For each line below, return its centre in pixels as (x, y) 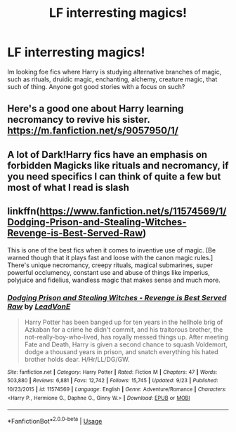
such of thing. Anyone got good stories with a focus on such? (96, 86)
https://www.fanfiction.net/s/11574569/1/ (133, 211)
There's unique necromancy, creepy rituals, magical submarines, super (110, 265)
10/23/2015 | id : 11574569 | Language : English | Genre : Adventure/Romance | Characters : (117, 390)
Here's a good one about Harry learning (96, 109)
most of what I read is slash (68, 187)
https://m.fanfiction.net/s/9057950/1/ (93, 131)
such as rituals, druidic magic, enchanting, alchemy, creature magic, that (112, 79)
